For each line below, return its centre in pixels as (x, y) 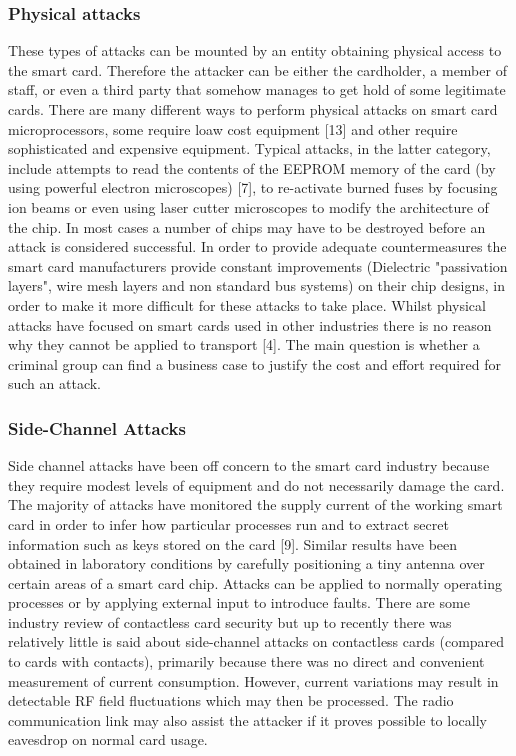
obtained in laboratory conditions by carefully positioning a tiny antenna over (246, 563)
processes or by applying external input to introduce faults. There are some (239, 602)
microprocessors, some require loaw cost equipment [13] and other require (233, 128)
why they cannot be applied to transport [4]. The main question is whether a (244, 344)
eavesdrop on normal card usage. (108, 739)
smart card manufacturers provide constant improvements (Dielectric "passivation (258, 265)
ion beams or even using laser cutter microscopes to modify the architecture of (248, 206)
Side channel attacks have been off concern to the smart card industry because (249, 465)
